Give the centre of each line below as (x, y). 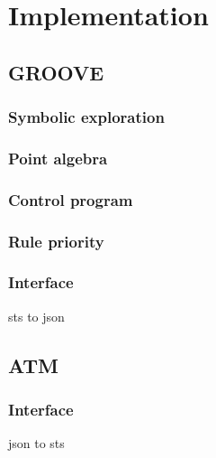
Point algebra (58, 158)
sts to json (36, 316)
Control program (71, 199)
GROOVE (56, 72)
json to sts (36, 443)
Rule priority (56, 241)
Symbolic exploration (86, 117)
